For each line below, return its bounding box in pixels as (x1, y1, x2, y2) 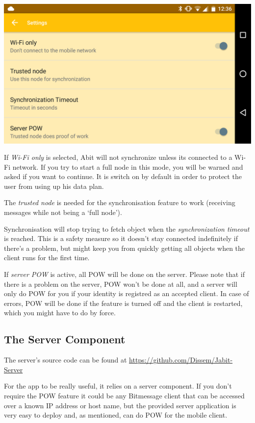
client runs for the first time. (4, 252, 90, 263)
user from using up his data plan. (4, 181, 104, 191)
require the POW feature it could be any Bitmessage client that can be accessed (4, 390, 245, 400)
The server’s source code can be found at (4, 355, 127, 365)
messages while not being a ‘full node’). (4, 207, 122, 217)
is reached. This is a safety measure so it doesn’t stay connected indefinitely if (4, 233, 238, 243)
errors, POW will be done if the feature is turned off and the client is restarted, (4, 298, 243, 308)
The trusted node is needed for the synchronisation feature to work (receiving (4, 197, 235, 208)
